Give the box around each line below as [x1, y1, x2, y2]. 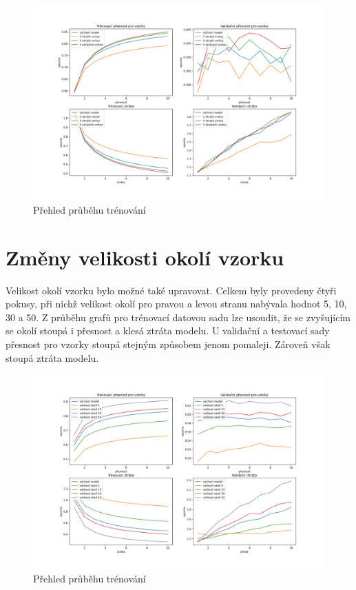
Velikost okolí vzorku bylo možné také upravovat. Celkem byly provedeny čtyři [6, 283, 337, 297]
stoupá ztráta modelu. [6, 350, 99, 365]
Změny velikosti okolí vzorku [6, 243, 284, 271]
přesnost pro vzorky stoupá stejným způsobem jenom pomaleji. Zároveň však [6, 337, 331, 352]
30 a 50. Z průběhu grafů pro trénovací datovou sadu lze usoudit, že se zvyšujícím [6, 309, 350, 324]
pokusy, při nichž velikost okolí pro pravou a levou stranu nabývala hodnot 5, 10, [6, 296, 347, 311]
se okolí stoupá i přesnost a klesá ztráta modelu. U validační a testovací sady [6, 323, 330, 338]
